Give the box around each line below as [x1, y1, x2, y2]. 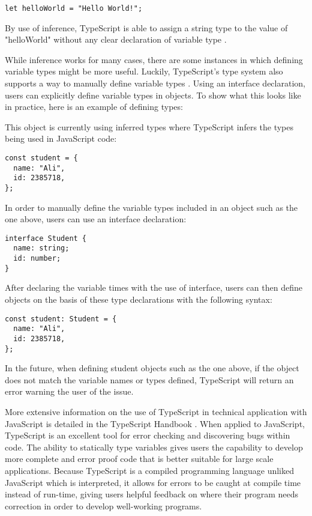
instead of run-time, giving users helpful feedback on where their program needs [5, 488, 299, 500]
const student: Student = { [5, 314, 117, 323]
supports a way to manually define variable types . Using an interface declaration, [5, 77, 305, 90]
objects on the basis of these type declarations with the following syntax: [5, 293, 272, 306]
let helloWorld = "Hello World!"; [5, 4, 143, 13]
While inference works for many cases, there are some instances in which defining [5, 53, 303, 65]
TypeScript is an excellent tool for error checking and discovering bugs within [5, 429, 290, 442]
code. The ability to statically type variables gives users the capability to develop [5, 440, 303, 453]
